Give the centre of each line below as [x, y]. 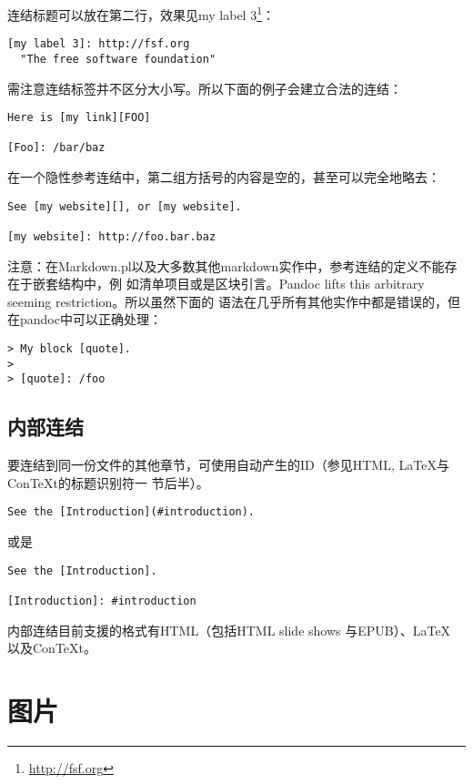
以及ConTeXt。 [52, 648]
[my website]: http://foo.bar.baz [112, 237]
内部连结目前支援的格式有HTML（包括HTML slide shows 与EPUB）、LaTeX [229, 630]
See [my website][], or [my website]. [125, 206]
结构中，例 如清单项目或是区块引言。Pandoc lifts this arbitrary [241, 284]
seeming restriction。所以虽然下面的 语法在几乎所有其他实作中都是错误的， [227, 301]
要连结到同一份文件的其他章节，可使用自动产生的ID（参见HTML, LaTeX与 [228, 465]
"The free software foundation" [118, 59]
